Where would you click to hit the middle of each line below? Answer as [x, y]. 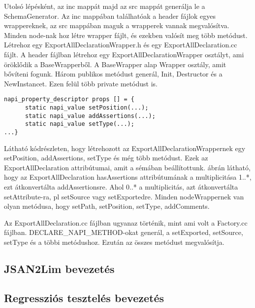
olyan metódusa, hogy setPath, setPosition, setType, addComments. [107, 206]
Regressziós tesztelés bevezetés [84, 297]
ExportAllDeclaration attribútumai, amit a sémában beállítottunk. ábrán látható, [127, 167]
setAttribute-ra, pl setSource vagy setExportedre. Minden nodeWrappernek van [124, 196]
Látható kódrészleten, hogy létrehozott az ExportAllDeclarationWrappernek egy [125, 148]
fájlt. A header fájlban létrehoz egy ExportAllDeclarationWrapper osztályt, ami [124, 54]
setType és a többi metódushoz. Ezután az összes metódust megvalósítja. [114, 242]
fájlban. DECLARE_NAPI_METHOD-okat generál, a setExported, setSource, [124, 232]
